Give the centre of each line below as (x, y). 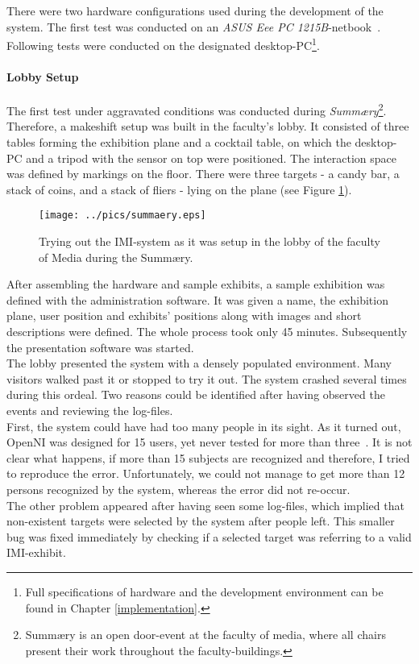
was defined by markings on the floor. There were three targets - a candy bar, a (203, 174)
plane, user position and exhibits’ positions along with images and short (184, 315)
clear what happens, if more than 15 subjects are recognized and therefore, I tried (208, 457)
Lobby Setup (43, 77)
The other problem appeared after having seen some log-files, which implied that (205, 505)
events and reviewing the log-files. (90, 411)
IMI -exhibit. (36, 552)
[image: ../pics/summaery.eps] (122, 216)
